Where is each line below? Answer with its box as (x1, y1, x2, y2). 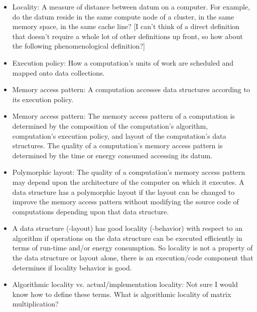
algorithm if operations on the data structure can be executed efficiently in (12, 232, 242, 243)
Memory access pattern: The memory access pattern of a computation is (12, 111, 235, 121)
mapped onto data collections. (12, 67, 105, 78)
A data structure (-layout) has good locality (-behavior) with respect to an (12, 223, 242, 233)
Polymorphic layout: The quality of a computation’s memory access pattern (12, 167, 245, 177)
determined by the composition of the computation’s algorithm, (12, 120, 208, 131)
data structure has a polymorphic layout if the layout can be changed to (12, 186, 235, 197)
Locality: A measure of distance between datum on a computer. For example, (12, 2, 250, 12)
